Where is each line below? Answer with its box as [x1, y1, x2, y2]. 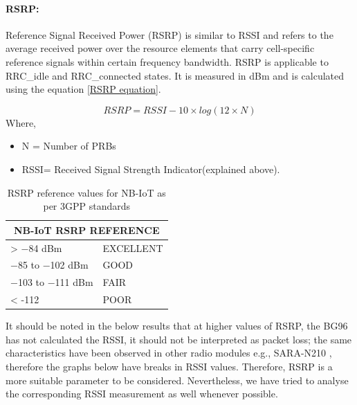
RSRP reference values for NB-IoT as [7, 185, 166, 199]
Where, [6, 115, 36, 129]
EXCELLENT [102, 240, 163, 255]
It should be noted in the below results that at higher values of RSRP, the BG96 [6, 318, 348, 333]
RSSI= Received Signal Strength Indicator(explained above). [21, 161, 280, 176]
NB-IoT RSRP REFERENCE [14, 222, 160, 237]
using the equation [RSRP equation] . [6, 82, 161, 96]
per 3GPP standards [43, 199, 131, 213]
